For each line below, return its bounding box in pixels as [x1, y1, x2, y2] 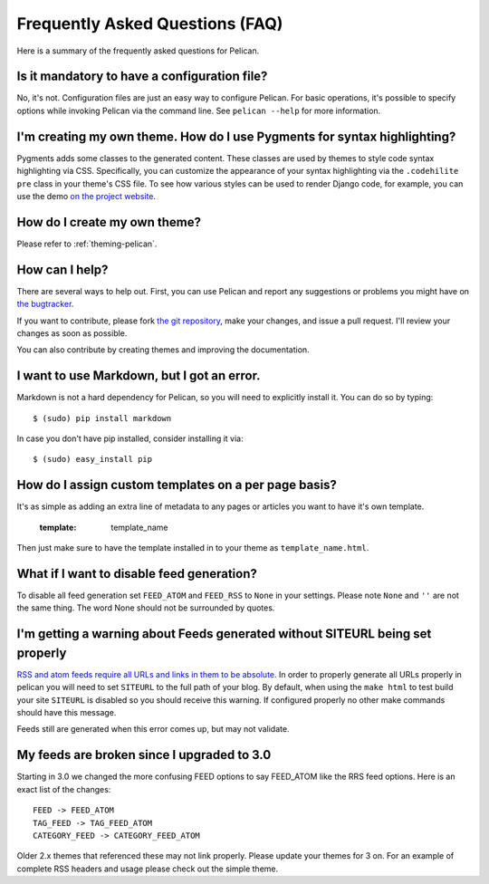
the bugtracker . [16, 299, 74, 310]
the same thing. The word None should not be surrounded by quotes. [16, 602, 275, 613]
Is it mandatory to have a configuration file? [16, 69, 268, 84]
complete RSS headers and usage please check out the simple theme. [16, 863, 279, 874]
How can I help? [16, 262, 109, 277]
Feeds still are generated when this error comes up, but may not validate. [16, 724, 290, 735]
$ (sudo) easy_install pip [33, 454, 153, 465]
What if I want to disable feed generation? [16, 566, 258, 581]
